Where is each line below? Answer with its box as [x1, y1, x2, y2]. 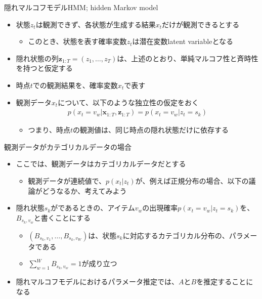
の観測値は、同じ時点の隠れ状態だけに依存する [73, 124, 229, 135]
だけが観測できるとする [162, 19, 240, 29]
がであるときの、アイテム [51, 202, 135, 213]
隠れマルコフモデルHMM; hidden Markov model [4, 2, 158, 12]
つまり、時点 [28, 124, 71, 135]
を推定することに [196, 276, 253, 286]
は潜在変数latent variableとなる [132, 36, 233, 47]
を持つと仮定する [16, 63, 73, 73]
